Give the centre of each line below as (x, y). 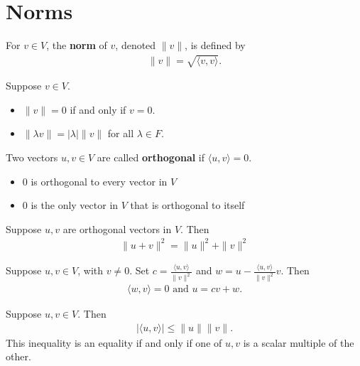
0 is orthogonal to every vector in (95, 181)
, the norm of (77, 45)
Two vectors (32, 157)
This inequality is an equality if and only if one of (114, 342)
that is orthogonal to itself (187, 205)
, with (91, 270)
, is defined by (215, 45)
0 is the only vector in (70, 205)
